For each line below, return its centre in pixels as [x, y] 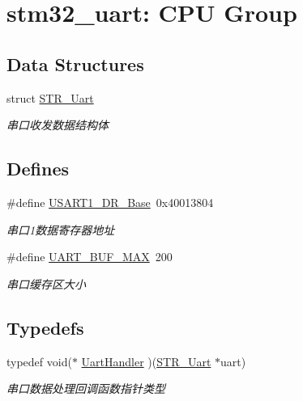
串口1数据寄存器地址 [61, 229]
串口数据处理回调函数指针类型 [86, 388]
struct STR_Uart [50, 97]
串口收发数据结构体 [58, 125]
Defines [38, 169]
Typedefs [45, 327]
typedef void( [39, 361]
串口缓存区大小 [46, 283]
